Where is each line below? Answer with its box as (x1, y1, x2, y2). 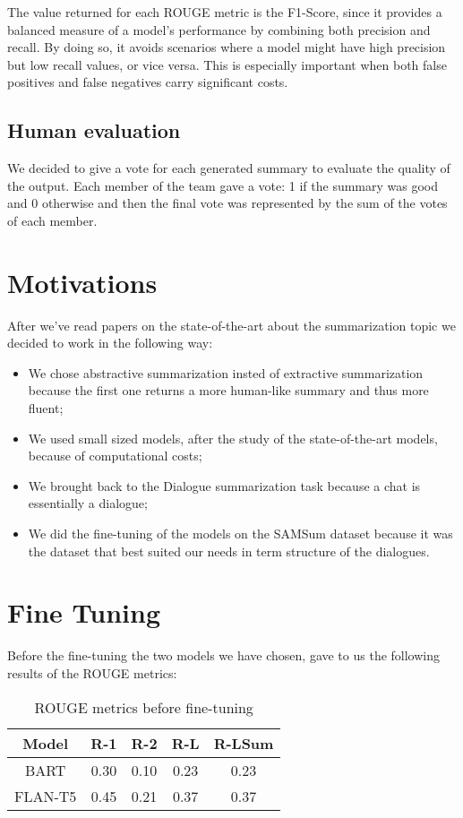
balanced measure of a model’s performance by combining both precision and (7, 20, 431, 39)
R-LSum (213, 732, 274, 753)
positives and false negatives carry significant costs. (7, 73, 288, 91)
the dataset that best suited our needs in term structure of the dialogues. (28, 541, 430, 560)
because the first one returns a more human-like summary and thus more (28, 381, 429, 400)
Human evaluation (7, 116, 181, 144)
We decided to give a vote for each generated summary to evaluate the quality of (7, 159, 450, 177)
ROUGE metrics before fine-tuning (34, 696, 253, 718)
